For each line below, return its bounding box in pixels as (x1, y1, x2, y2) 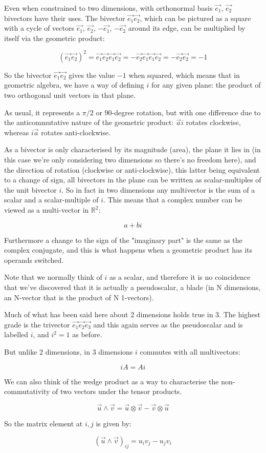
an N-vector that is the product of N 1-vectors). (4, 292, 154, 302)
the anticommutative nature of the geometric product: (4, 117, 174, 128)
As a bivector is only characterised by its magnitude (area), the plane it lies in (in (4, 144, 261, 155)
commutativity (4, 386, 50, 397)
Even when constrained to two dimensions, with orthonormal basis (4, 3, 213, 13)
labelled (4, 329, 29, 340)
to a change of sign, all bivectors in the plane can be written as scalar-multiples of (4, 174, 261, 185)
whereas (4, 127, 29, 137)
